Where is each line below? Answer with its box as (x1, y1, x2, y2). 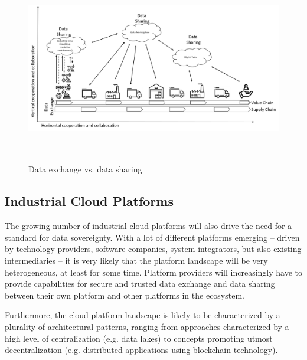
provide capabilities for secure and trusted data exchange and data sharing (5, 277, 275, 290)
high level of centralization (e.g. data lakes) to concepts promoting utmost (5, 332, 273, 344)
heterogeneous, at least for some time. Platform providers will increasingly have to (5, 266, 303, 278)
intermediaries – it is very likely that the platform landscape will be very (5, 254, 268, 266)
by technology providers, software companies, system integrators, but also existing (5, 243, 302, 255)
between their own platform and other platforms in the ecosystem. (5, 289, 244, 301)
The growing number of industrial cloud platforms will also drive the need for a (5, 220, 292, 232)
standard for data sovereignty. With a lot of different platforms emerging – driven (5, 231, 300, 243)
